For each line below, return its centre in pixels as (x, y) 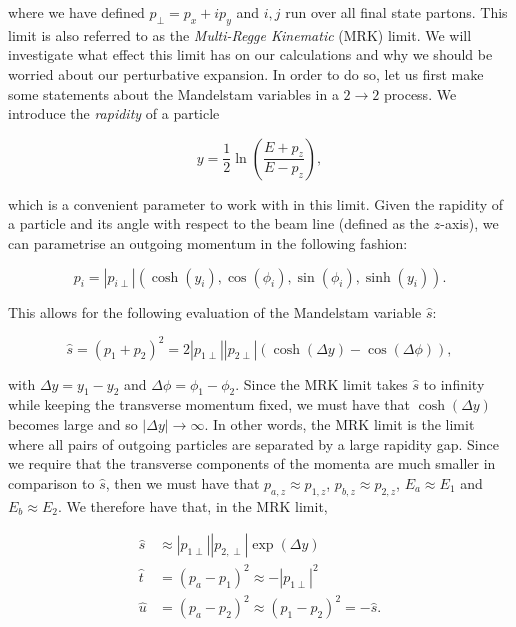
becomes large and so (73, 424)
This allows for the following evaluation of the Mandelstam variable (215, 311)
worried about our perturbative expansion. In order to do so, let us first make (246, 73)
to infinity (454, 383)
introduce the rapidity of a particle (114, 113)
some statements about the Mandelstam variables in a (173, 93)
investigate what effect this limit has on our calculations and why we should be (250, 54)
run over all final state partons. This (396, 12)
